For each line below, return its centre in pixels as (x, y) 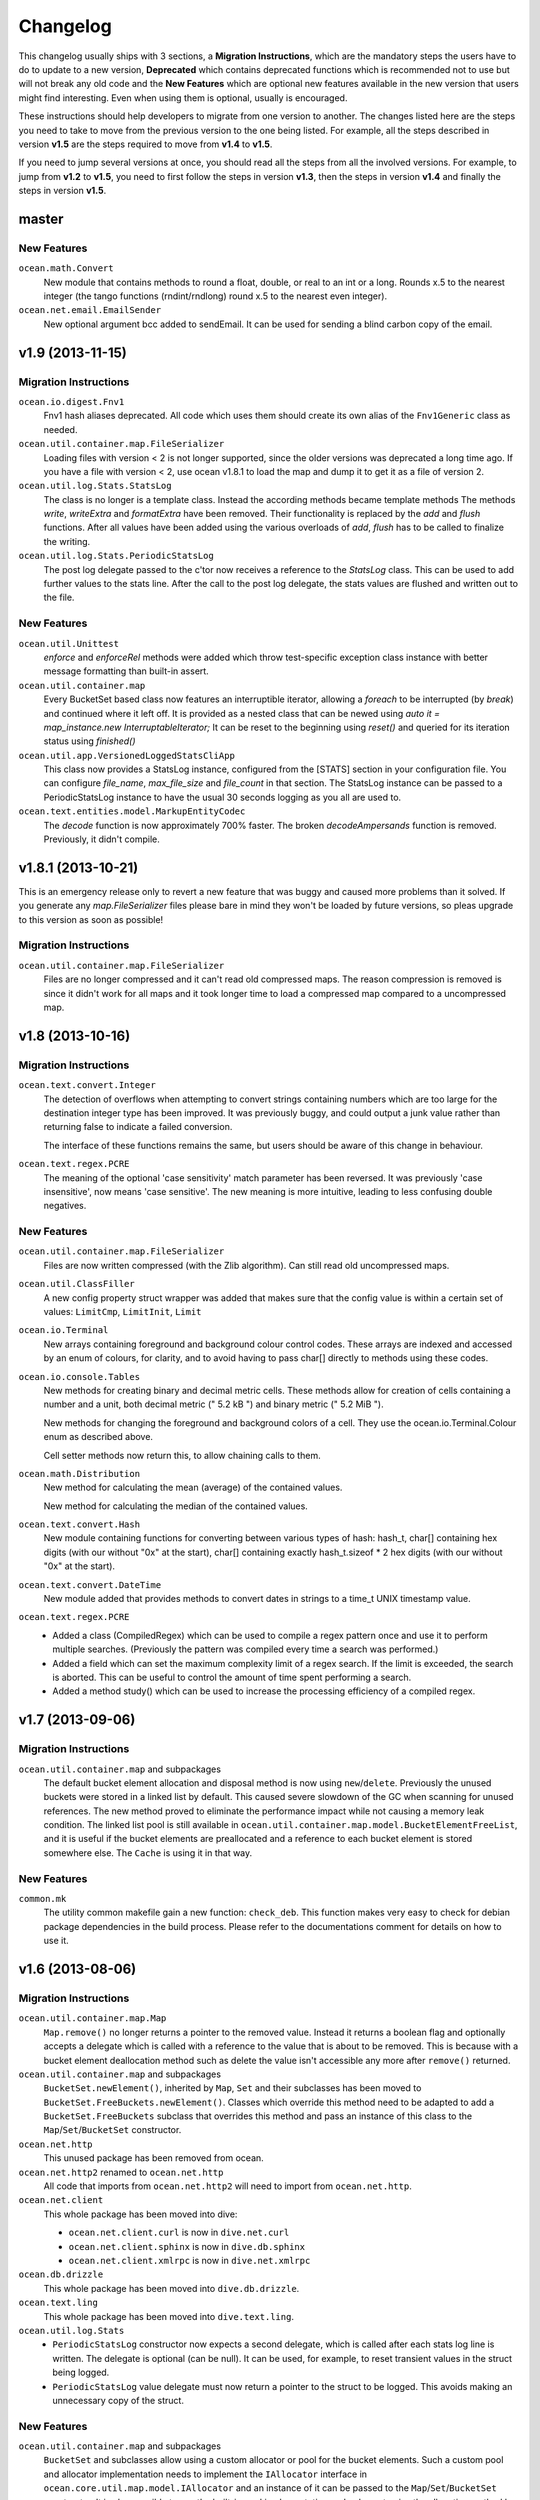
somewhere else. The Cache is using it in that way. (148, 1852)
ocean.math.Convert (66, 268)
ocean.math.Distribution (79, 1473)
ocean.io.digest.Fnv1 (71, 401)
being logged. (81, 2372)
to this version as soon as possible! (91, 919)
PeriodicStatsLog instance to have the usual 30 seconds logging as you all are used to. (222, 797)
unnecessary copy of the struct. (118, 2400)
